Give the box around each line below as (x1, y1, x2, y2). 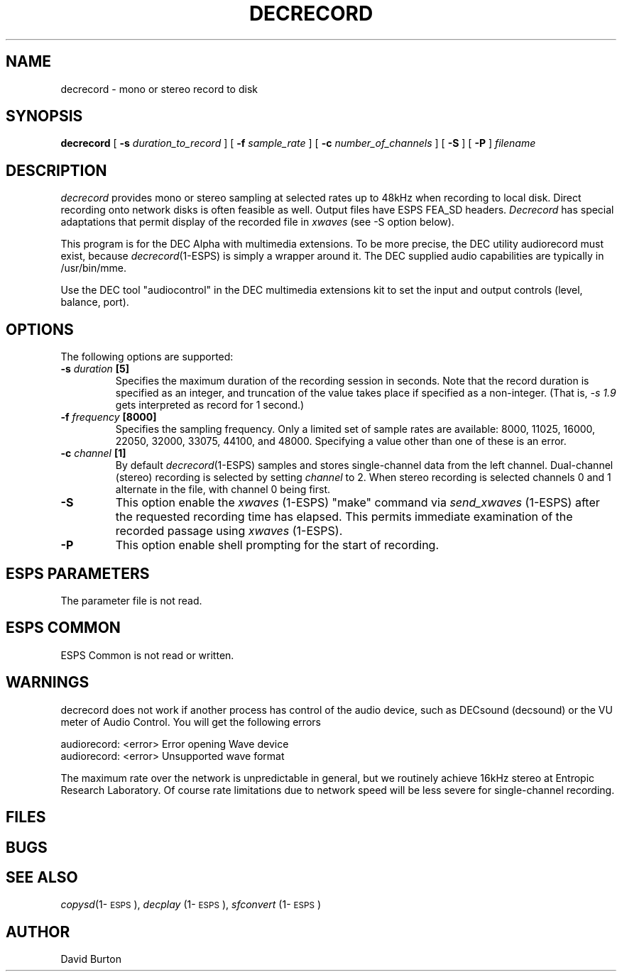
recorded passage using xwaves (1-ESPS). (115, 524, 343, 539)
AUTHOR (6, 922, 70, 941)
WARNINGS (6, 673, 89, 692)
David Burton (60, 953, 121, 966)
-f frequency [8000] (60, 411, 157, 424)
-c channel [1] (60, 447, 126, 460)
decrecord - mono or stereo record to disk (60, 82, 258, 95)
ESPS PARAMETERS (6, 564, 150, 583)
